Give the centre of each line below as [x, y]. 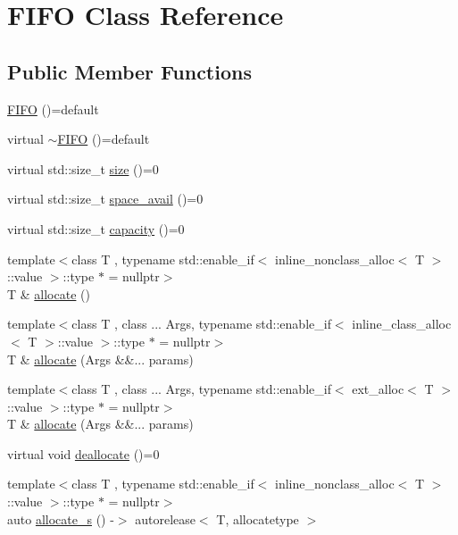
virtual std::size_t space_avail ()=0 [105, 199]
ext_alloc [378, 389]
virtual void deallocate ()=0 [83, 453]
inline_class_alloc [402, 324]
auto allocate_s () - [61, 518]
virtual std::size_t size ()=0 [83, 168]
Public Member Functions [129, 71]
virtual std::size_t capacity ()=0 [96, 228]
